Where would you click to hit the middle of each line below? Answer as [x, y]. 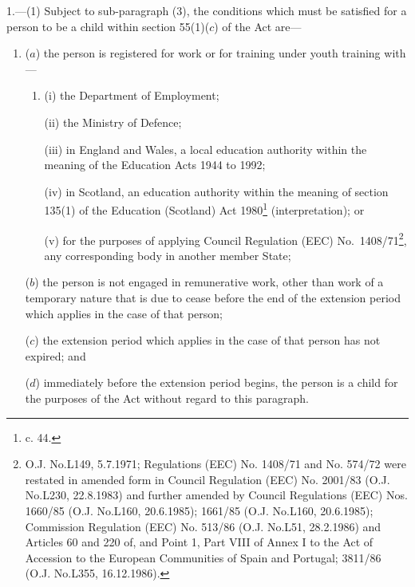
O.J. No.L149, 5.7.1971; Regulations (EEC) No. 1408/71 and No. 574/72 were [215, 464]
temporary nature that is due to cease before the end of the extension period [213, 298]
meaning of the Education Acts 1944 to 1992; [155, 165]
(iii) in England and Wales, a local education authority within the [206, 149]
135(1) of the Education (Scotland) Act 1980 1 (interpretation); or [204, 209]
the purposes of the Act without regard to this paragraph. [167, 398]
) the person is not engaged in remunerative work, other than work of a [209, 282]
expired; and [55, 355]
